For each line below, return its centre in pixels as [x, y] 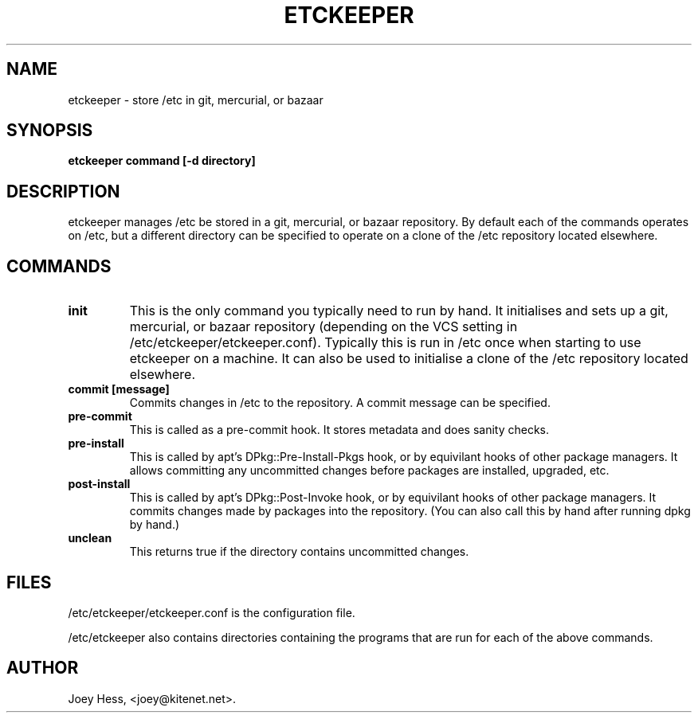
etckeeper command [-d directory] [162, 161]
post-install [99, 484]
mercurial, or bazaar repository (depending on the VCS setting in [324, 327]
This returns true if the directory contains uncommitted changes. [299, 552]
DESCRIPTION [63, 191]
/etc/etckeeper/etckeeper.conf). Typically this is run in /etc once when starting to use [385, 343]
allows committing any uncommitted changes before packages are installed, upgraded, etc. [369, 471]
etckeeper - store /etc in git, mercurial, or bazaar [196, 100]
